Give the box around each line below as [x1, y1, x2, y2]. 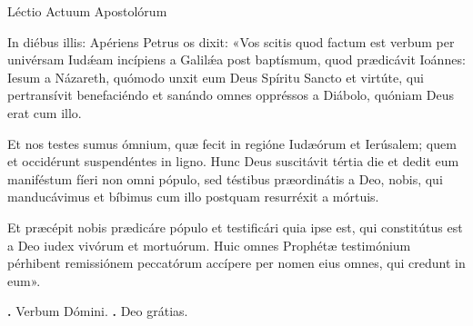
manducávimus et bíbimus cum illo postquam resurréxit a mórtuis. [7, 187, 379, 206]
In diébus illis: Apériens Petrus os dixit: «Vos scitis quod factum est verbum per [7, 32, 455, 51]
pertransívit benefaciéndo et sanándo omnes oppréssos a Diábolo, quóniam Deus [7, 85, 455, 104]
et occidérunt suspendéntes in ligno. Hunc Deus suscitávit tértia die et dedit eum [7, 152, 459, 171]
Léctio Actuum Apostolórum [7, 2, 167, 20]
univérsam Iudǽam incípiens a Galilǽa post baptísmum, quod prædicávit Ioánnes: [7, 50, 466, 69]
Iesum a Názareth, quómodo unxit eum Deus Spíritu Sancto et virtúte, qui [7, 67, 424, 86]
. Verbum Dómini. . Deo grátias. [7, 301, 188, 321]
